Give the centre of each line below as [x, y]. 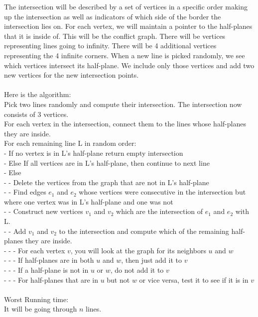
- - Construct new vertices [44, 211]
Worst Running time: [36, 299]
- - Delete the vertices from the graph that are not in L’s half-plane [107, 182]
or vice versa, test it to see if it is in [194, 279]
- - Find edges [25, 192]
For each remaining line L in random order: [70, 143]
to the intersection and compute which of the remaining [144, 231]
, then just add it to [152, 260]
